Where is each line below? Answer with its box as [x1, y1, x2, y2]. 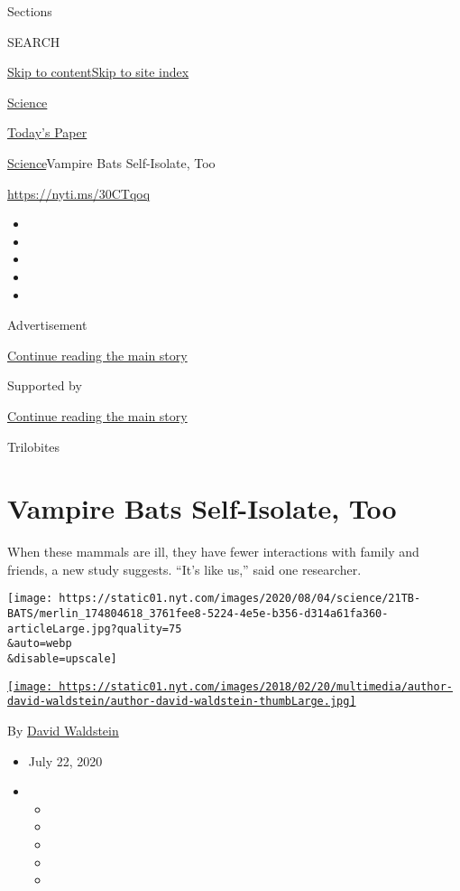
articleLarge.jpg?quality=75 [7, 622, 182, 635]
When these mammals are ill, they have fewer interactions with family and [7, 542, 419, 561]
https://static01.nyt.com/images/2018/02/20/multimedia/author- [59, 680, 453, 693]
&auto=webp [7, 637, 72, 651]
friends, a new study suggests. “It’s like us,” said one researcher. [7, 559, 362, 578]
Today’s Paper [7, 123, 87, 142]
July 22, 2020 [28, 751, 103, 770]
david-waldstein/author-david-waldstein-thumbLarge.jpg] [7, 695, 356, 708]
